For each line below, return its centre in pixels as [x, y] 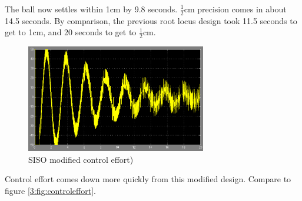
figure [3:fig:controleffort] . [50, 191]
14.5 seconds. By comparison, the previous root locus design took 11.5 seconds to [151, 20]
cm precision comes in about [235, 9]
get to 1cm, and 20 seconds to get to [71, 32]
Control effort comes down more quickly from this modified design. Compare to [148, 179]
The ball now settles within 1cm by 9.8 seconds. [91, 9]
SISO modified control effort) [81, 159]
